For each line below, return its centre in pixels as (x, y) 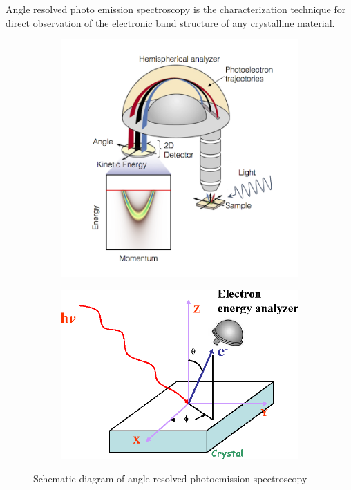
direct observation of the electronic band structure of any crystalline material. (170, 22)
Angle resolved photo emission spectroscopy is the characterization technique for (176, 9)
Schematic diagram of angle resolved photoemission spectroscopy (170, 478)
